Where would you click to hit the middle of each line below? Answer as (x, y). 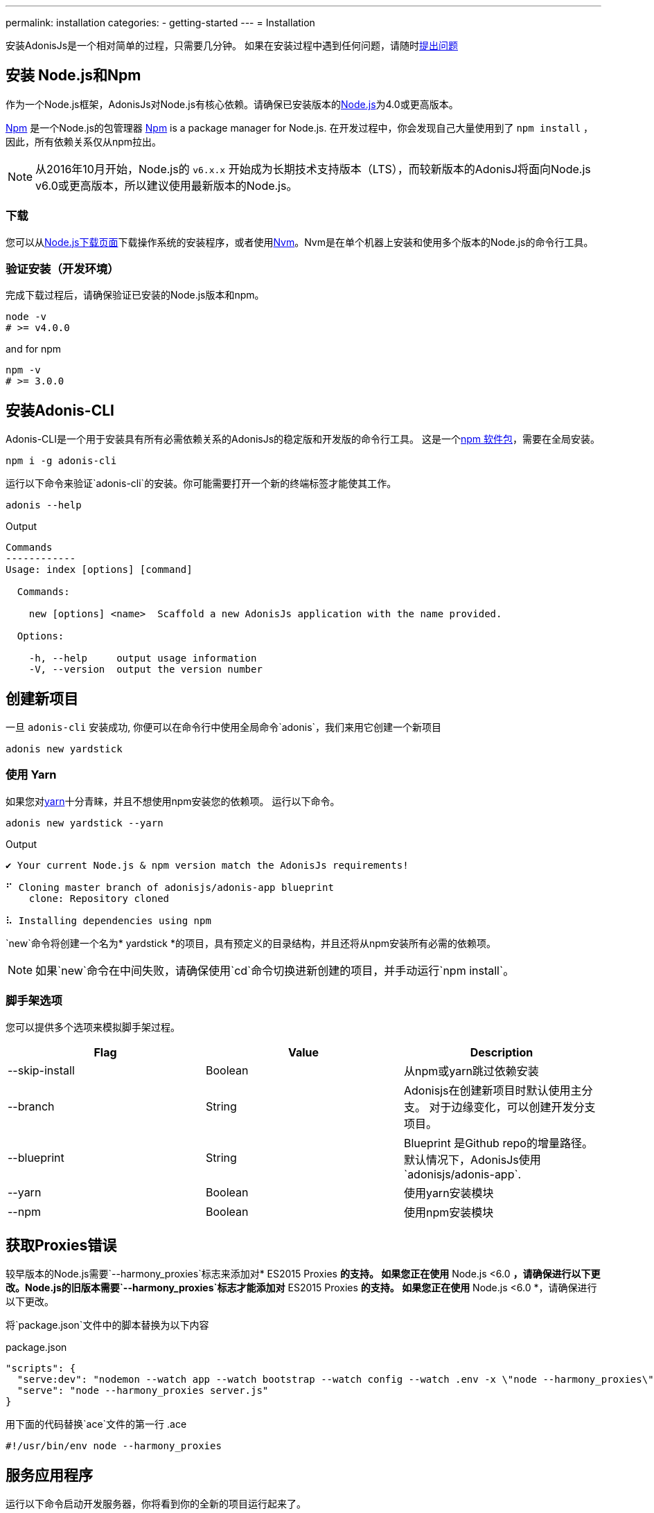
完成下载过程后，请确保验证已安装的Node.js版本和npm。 (135, 295)
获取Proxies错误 (61, 1245)
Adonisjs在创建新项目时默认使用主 (493, 1090)
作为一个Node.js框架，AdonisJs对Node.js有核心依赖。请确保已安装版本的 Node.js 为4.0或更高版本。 (232, 104)
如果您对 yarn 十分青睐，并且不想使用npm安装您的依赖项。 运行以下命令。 (173, 801)
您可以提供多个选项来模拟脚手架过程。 (93, 1027)
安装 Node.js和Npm (73, 76)
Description (502, 1052)
